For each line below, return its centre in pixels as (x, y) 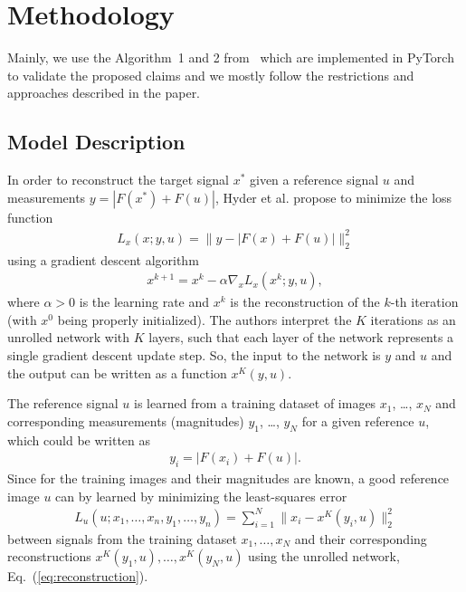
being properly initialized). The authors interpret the (204, 319)
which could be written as (79, 439)
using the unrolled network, (324, 556)
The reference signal (63, 403)
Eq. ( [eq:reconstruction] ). (78, 576)
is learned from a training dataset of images (255, 403)
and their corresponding (361, 538)
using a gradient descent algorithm (103, 259)
